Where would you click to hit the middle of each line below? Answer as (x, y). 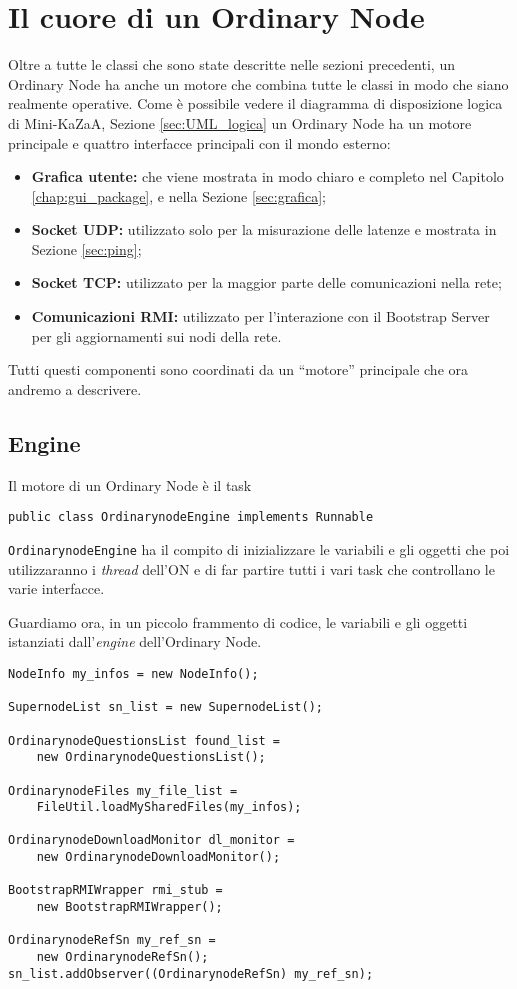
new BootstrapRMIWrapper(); (129, 907)
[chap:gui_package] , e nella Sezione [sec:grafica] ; (178, 195)
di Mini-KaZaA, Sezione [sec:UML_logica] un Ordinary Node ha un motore (240, 122)
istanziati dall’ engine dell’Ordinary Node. (135, 641)
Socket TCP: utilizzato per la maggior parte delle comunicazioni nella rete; (266, 282)
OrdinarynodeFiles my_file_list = (123, 790)
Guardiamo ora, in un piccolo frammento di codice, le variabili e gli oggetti (238, 621)
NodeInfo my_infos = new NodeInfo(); (133, 673)
